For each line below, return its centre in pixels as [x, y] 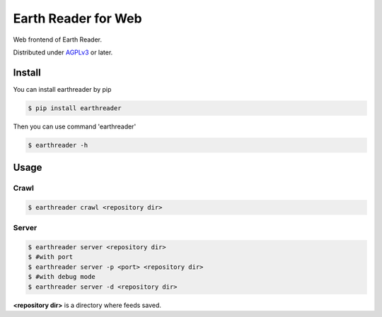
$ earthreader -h [58, 145]
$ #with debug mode [62, 277]
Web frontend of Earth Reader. [58, 40]
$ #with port [51, 257]
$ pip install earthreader [75, 108]
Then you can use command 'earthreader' [75, 126]
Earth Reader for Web [77, 18]
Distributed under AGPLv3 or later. [63, 52]
